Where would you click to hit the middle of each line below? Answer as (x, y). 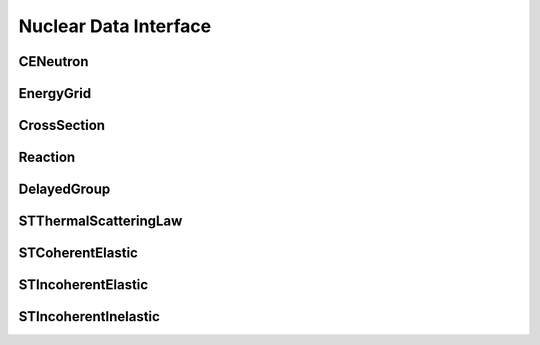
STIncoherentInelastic (89, 316)
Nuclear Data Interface (115, 26)
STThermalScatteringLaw (100, 221)
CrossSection (61, 125)
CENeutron (53, 61)
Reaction (47, 157)
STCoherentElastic (78, 253)
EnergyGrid (55, 93)
